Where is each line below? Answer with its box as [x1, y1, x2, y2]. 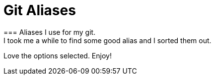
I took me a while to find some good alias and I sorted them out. [3, 36, 212, 45]
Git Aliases [3, 2, 76, 19]
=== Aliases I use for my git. [3, 27, 96, 36]
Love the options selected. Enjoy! [3, 51, 112, 60]
